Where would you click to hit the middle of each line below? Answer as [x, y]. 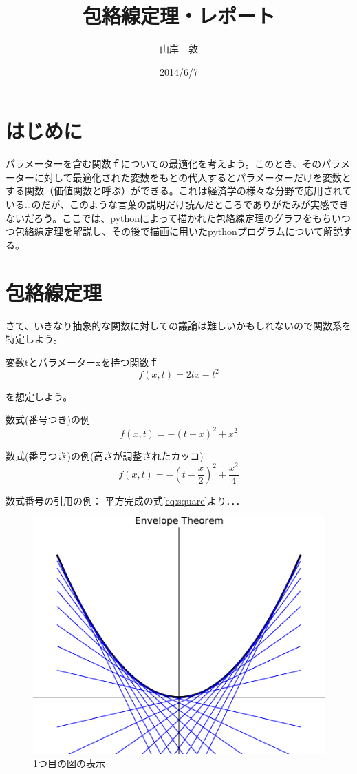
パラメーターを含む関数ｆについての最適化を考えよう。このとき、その [164, 164]
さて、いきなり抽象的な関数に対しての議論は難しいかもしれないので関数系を [178, 325]
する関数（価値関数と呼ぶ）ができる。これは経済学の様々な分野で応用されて [179, 191]
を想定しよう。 [39, 396]
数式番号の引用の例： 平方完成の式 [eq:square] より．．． [126, 500]
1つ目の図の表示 [69, 763]
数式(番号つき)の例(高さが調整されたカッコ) [105, 455]
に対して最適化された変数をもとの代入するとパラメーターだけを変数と [193, 177]
